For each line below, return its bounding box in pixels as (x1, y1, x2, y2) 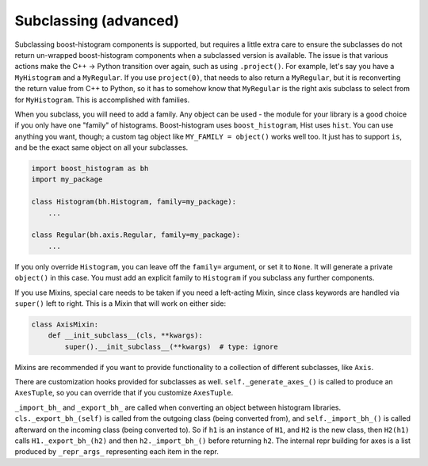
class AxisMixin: (31, 319, 99, 329)
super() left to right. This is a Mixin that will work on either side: (14, 298, 226, 308)
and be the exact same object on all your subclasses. (14, 143, 189, 152)
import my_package (31, 175, 103, 184)
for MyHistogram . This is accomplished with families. (14, 95, 190, 105)
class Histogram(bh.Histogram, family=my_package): (31, 197, 237, 206)
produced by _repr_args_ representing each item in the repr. (14, 447, 220, 456)
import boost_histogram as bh (31, 164, 149, 174)
